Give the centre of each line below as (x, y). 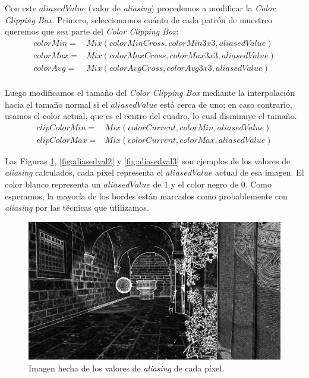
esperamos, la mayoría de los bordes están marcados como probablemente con (146, 196)
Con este (21, 8)
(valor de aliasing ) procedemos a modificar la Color (182, 8)
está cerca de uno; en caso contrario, (226, 104)
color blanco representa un (53, 184)
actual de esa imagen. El (259, 172)
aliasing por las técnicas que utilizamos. (77, 207)
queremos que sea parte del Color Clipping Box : (92, 31)
